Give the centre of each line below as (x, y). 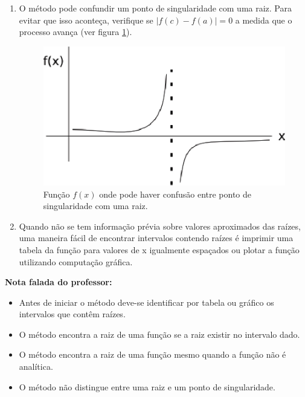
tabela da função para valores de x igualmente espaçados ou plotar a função (159, 249)
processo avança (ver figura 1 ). (75, 32)
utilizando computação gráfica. (76, 261)
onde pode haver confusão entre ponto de (175, 194)
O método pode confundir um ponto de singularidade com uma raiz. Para (155, 8)
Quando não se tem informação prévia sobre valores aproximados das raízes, (160, 226)
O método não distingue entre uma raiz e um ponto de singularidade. (147, 386)
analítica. (36, 366)
